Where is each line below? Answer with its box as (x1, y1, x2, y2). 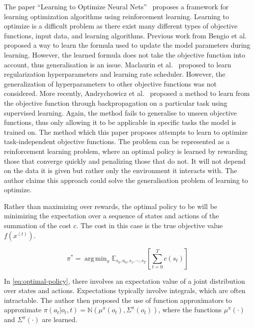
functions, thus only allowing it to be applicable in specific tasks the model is (4, 117, 236, 127)
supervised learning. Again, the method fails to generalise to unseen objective (4, 107, 237, 118)
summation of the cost (4, 220, 71, 231)
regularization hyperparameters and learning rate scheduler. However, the (4, 69, 226, 79)
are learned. (42, 314, 78, 325)
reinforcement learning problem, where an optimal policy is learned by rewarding (4, 146, 248, 156)
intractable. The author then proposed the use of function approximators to (4, 295, 232, 305)
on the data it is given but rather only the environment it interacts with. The (4, 165, 237, 176)
